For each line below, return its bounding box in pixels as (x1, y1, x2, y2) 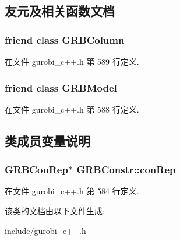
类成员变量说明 (5, 131, 90, 149)
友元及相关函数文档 (5, 2, 115, 20)
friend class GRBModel (5, 80, 117, 95)
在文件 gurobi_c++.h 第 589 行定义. (5, 55, 139, 67)
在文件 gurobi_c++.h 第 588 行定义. (5, 103, 139, 115)
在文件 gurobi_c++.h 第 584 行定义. (5, 185, 139, 197)
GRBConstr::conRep (76, 162, 176, 177)
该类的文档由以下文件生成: (5, 205, 105, 216)
